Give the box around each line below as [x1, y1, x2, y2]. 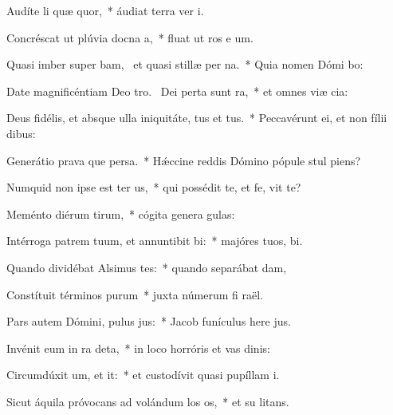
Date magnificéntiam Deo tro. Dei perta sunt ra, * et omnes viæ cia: [6, 82, 348, 99]
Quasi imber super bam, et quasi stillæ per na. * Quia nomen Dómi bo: [6, 56, 364, 73]
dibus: [6, 125, 36, 141]
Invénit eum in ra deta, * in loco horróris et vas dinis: [6, 339, 270, 356]
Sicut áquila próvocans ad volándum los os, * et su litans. [6, 393, 289, 409]
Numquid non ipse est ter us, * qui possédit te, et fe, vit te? [6, 179, 301, 196]
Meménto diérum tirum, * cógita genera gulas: [6, 205, 235, 222]
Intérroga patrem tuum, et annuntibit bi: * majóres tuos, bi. [6, 232, 303, 249]
